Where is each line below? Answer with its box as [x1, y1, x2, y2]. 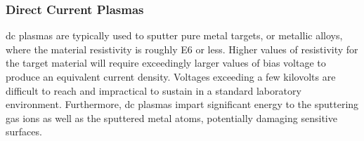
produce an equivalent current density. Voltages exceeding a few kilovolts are [6, 69, 336, 83]
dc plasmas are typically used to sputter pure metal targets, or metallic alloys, [6, 28, 343, 43]
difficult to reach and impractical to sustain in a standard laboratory [6, 83, 301, 98]
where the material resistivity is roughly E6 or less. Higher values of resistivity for [6, 41, 358, 56]
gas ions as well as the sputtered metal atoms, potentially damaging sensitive [6, 110, 337, 125]
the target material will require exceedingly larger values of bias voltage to [6, 55, 326, 70]
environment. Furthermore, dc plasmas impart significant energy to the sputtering [6, 97, 359, 112]
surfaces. [6, 124, 42, 139]
